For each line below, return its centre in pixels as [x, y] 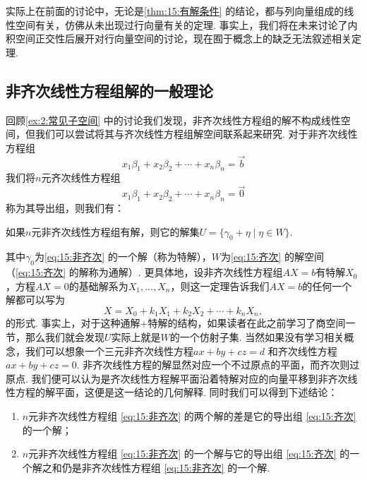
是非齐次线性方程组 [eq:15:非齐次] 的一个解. [171, 467]
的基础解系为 [98, 286]
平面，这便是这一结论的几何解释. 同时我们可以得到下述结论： [196, 392]
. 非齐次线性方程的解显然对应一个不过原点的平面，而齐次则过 [218, 365]
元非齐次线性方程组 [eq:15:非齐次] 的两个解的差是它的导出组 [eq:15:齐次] [192, 415]
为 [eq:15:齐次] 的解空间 [272, 257]
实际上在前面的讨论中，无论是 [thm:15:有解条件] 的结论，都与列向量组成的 [175, 11]
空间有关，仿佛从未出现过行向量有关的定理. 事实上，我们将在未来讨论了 [181, 24]
